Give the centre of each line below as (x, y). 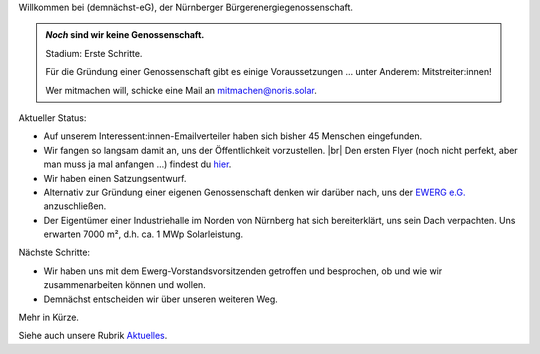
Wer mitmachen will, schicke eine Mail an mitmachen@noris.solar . (181, 90)
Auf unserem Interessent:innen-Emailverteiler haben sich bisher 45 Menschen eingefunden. (233, 136)
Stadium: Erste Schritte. (94, 53)
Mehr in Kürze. (49, 317)
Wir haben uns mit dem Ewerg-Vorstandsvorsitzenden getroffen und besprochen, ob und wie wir (243, 271)
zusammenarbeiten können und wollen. (125, 285)
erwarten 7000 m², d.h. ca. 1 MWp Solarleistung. (143, 234)
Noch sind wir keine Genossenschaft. (125, 35)
